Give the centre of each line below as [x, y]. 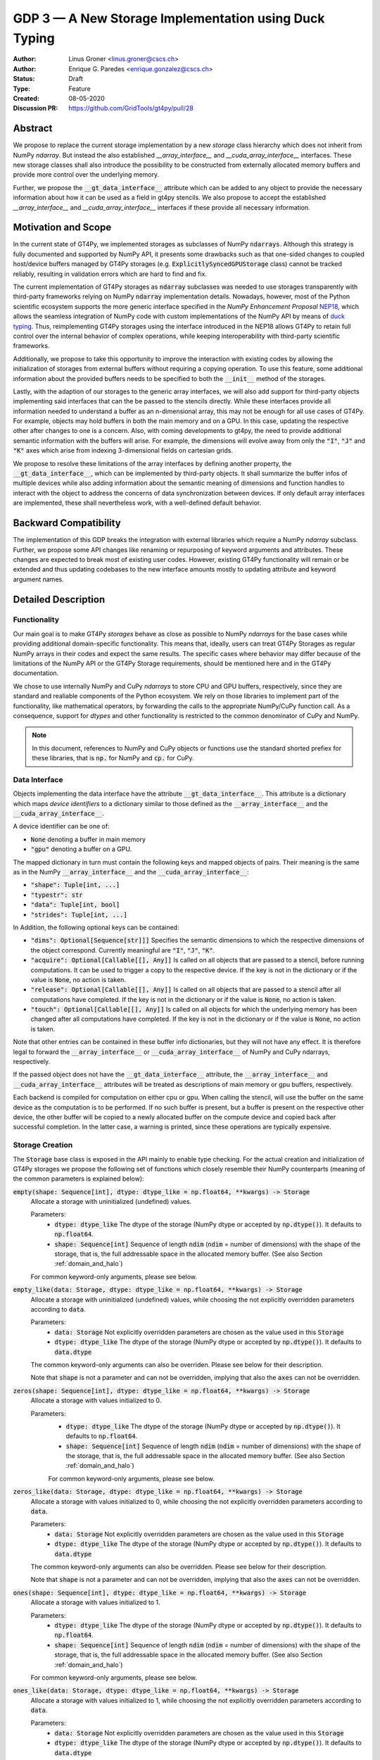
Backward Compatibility [67, 523]
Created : [26, 98]
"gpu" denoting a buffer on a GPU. [81, 849]
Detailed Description [59, 599]
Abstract [33, 128]
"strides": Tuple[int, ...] [79, 914]
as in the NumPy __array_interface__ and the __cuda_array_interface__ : [131, 872]
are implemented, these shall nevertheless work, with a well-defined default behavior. [137, 503]
